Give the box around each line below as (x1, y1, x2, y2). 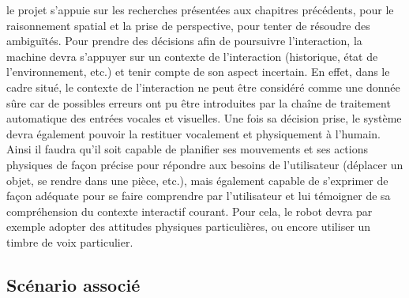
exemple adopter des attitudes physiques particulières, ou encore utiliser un (6, 218, 371, 235)
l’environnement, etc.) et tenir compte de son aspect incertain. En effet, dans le (6, 63, 390, 80)
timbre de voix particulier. (6, 233, 133, 250)
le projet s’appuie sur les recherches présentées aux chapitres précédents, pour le (6, 2, 394, 17)
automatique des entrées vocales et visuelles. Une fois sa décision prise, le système (6, 110, 402, 126)
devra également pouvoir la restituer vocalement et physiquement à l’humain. (6, 125, 381, 141)
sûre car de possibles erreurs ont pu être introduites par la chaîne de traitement (6, 94, 391, 111)
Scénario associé (6, 272, 141, 296)
